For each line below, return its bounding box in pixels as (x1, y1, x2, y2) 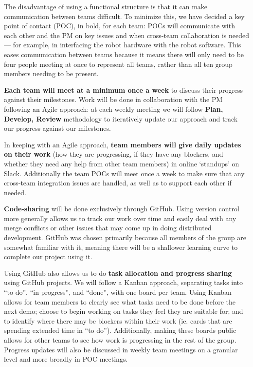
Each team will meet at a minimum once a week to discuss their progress (4, 84, 243, 95)
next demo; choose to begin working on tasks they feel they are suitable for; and (4, 306, 243, 316)
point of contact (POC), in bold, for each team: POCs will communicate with (4, 20, 235, 31)
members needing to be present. (4, 68, 99, 79)
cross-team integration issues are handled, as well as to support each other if (4, 178, 232, 188)
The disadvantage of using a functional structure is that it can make (4, 1, 208, 11)
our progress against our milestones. (4, 123, 111, 133)
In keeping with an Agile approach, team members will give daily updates (4, 139, 241, 149)
